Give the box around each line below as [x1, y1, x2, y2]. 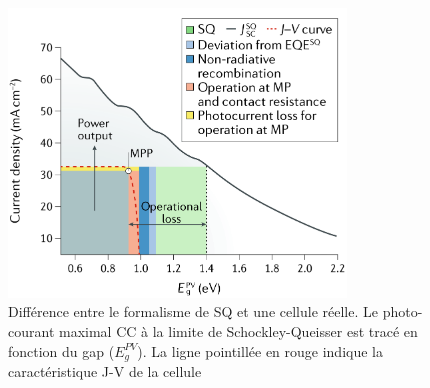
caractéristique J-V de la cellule [8, 361, 202, 382]
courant [8, 321, 55, 341]
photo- [382, 301, 423, 322]
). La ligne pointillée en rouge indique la [137, 340, 383, 361]
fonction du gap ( [8, 340, 115, 361]
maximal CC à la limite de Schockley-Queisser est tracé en [58, 321, 418, 341]
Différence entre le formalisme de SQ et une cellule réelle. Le [8, 301, 378, 322]
